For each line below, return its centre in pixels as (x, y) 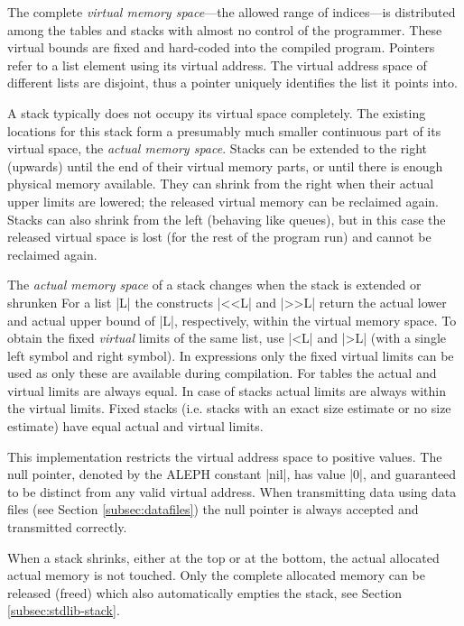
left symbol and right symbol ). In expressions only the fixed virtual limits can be (231, 355)
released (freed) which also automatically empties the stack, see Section (205, 592)
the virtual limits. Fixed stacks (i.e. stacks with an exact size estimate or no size (229, 408)
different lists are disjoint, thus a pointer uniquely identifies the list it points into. (232, 83)
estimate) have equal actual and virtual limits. (135, 426)
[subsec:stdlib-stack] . (64, 610)
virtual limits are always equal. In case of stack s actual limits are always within (227, 390)
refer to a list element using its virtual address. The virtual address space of (217, 64)
